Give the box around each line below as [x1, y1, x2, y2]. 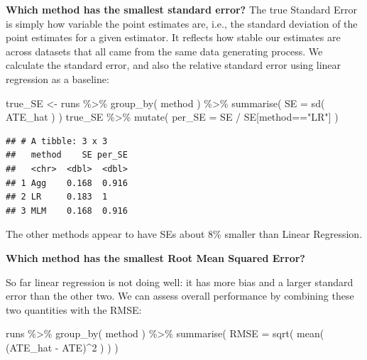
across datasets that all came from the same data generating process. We [6, 43, 323, 58]
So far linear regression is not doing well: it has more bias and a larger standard [6, 274, 354, 289]
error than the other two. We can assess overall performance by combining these [6, 288, 354, 303]
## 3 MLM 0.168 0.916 [6, 205, 128, 216]
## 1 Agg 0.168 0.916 [6, 178, 128, 188]
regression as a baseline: [6, 71, 109, 86]
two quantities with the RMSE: [6, 302, 142, 317]
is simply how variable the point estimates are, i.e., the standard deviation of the [6, 16, 358, 31]
